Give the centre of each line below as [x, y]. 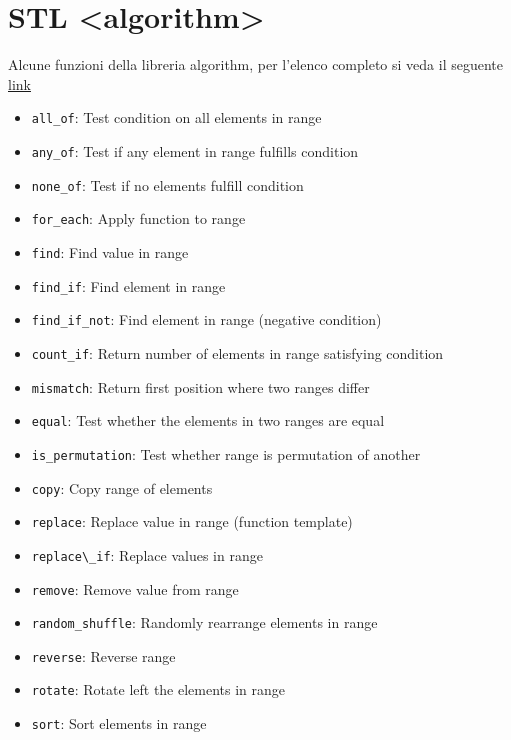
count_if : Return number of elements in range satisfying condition [237, 352]
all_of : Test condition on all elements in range [176, 117]
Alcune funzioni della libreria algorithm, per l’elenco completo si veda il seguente [255, 64]
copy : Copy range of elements [122, 487]
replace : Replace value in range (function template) [192, 521]
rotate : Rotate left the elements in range [158, 689]
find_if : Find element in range [128, 285]
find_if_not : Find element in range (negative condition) [206, 319]
